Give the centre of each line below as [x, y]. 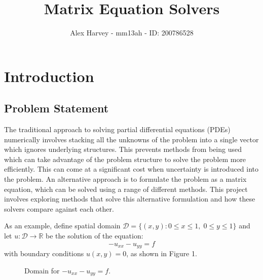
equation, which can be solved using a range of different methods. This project [126, 189]
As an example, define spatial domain [62, 226]
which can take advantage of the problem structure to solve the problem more [125, 159]
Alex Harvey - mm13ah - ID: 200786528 [132, 33]
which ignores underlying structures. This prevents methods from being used [123, 149]
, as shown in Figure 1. [162, 253]
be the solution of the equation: [95, 236]
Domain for [42, 270]
